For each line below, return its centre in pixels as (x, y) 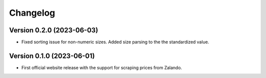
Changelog (32, 13)
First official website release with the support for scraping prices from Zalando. (102, 67)
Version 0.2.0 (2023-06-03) (54, 30)
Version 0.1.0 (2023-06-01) (52, 56)
